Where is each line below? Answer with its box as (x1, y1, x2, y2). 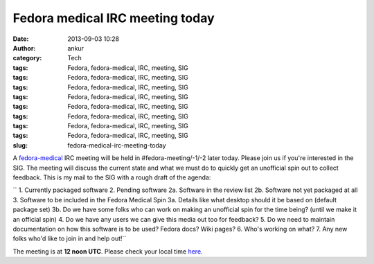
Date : (12, 35, 29, 43)
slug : (12, 141, 28, 149)
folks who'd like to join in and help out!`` (12, 234, 127, 243)
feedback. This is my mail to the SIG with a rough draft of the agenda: (12, 173, 211, 182)
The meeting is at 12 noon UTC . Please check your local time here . (12, 247, 204, 256)
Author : (12, 44, 36, 52)
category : (12, 54, 42, 62)
